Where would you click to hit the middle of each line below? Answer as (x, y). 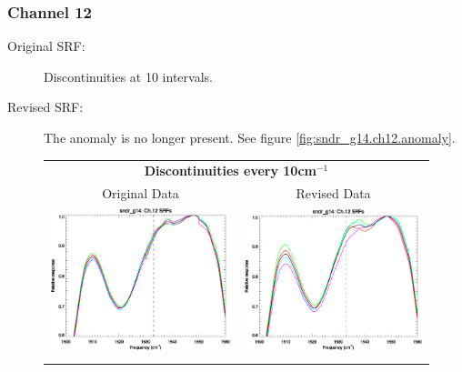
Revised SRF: (45, 107)
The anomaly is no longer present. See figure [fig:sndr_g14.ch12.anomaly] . (250, 137)
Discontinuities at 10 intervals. (128, 76)
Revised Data (333, 193)
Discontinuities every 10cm (230, 171)
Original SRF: (46, 46)
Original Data (141, 193)
